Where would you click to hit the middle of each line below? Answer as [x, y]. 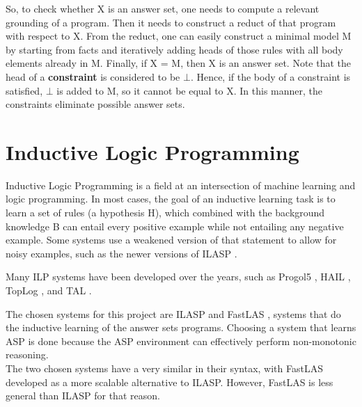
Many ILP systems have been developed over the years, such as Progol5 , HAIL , [178, 277]
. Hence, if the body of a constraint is [270, 76]
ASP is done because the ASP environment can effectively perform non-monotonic [181, 341]
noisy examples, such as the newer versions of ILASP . [121, 253]
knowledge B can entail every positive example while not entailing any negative [175, 226]
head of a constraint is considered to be [93, 76]
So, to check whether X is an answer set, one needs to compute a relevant [163, 8]
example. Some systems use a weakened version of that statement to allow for [171, 240]
